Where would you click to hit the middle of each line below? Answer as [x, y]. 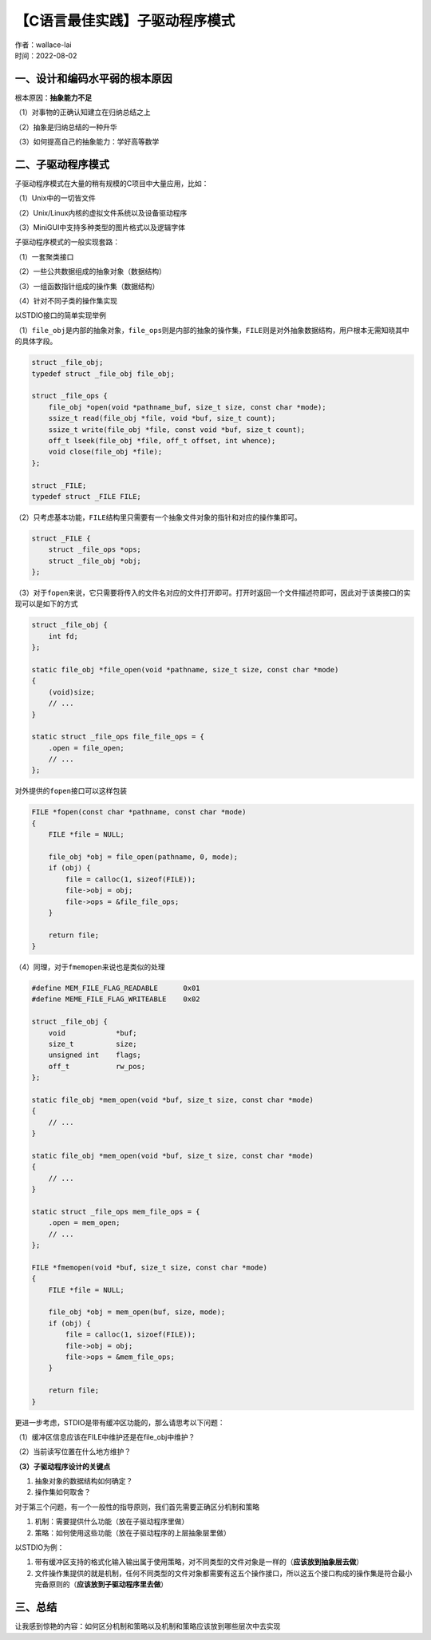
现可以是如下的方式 [46, 604]
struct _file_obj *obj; [95, 561]
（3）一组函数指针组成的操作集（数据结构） [87, 286]
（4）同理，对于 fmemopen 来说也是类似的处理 [90, 967]
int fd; [63, 636]
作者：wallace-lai [43, 45]
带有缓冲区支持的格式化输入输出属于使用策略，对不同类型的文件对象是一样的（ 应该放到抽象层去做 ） [199, 1562]
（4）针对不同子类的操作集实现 [66, 301]
